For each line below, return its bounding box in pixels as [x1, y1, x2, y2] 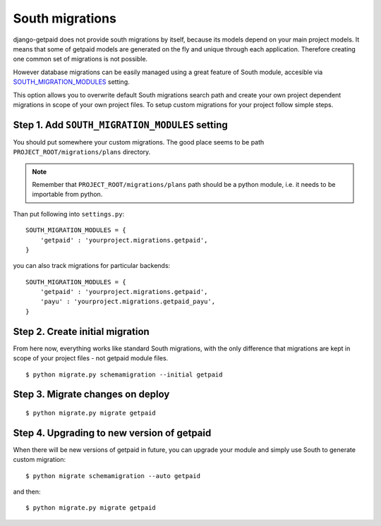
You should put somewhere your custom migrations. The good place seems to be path [13, 137, 265, 146]
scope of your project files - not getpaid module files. [13, 354, 169, 362]
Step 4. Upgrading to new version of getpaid [13, 427, 212, 439]
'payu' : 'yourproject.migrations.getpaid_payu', [40, 298, 215, 306]
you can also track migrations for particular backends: [13, 262, 171, 270]
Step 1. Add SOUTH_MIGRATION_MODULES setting [13, 118, 229, 130]
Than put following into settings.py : [13, 209, 125, 218]
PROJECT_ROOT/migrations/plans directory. [13, 148, 151, 157]
